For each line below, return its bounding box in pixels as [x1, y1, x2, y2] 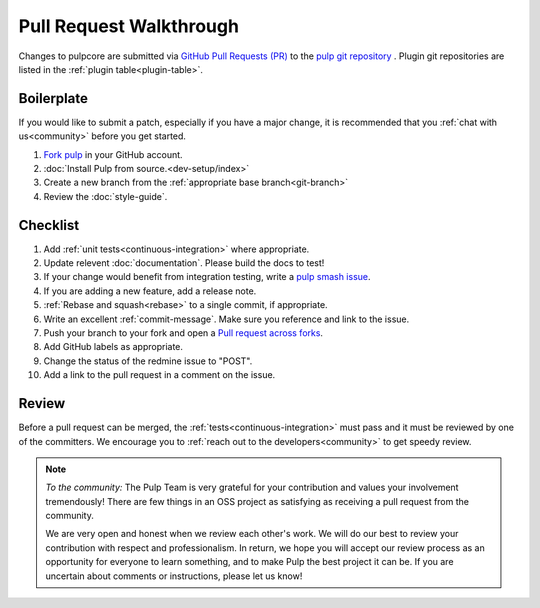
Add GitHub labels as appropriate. [43, 341, 184, 353]
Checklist [18, 216, 80, 234]
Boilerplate [18, 90, 89, 107]
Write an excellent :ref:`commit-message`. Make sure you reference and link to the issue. [43, 313, 410, 325]
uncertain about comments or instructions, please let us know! [45, 570, 303, 582]
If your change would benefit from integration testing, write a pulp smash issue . [43, 271, 371, 283]
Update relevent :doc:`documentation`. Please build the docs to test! [43, 257, 325, 269]
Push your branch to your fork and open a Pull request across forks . [43, 327, 324, 339]
